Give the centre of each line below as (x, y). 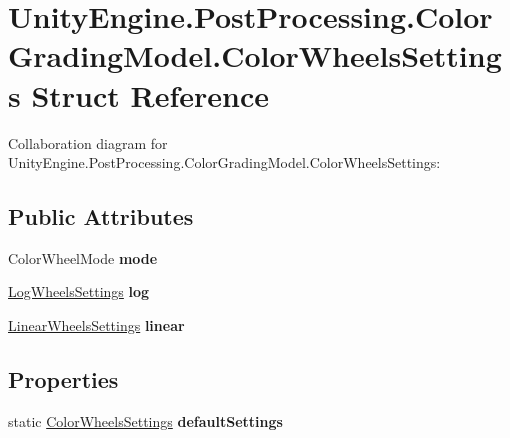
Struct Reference (150, 94)
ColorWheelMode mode (83, 257)
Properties (63, 379)
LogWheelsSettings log (79, 291)
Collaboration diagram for (88, 142)
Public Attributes (101, 216)
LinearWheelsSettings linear (96, 325)
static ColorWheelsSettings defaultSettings (145, 420)
